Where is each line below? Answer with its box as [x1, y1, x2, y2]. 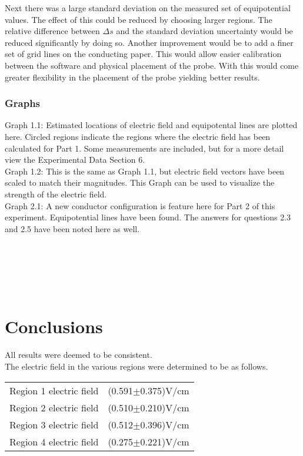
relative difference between [5, 25, 100, 37]
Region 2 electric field [9, 400, 99, 414]
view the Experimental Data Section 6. [5, 153, 145, 166]
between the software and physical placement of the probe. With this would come [5, 59, 299, 71]
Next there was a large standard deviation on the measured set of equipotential [5, 2, 291, 14]
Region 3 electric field [9, 417, 99, 431]
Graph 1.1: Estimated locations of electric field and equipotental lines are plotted [5, 119, 298, 131]
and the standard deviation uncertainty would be [116, 25, 293, 37]
